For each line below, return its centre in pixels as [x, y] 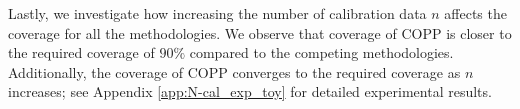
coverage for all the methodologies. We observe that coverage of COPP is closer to [260, 32]
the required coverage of [81, 52]
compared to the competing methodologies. [321, 52]
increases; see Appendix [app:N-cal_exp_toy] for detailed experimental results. [250, 91]
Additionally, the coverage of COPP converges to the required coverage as [234, 71]
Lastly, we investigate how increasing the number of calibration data [217, 13]
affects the [475, 13]
